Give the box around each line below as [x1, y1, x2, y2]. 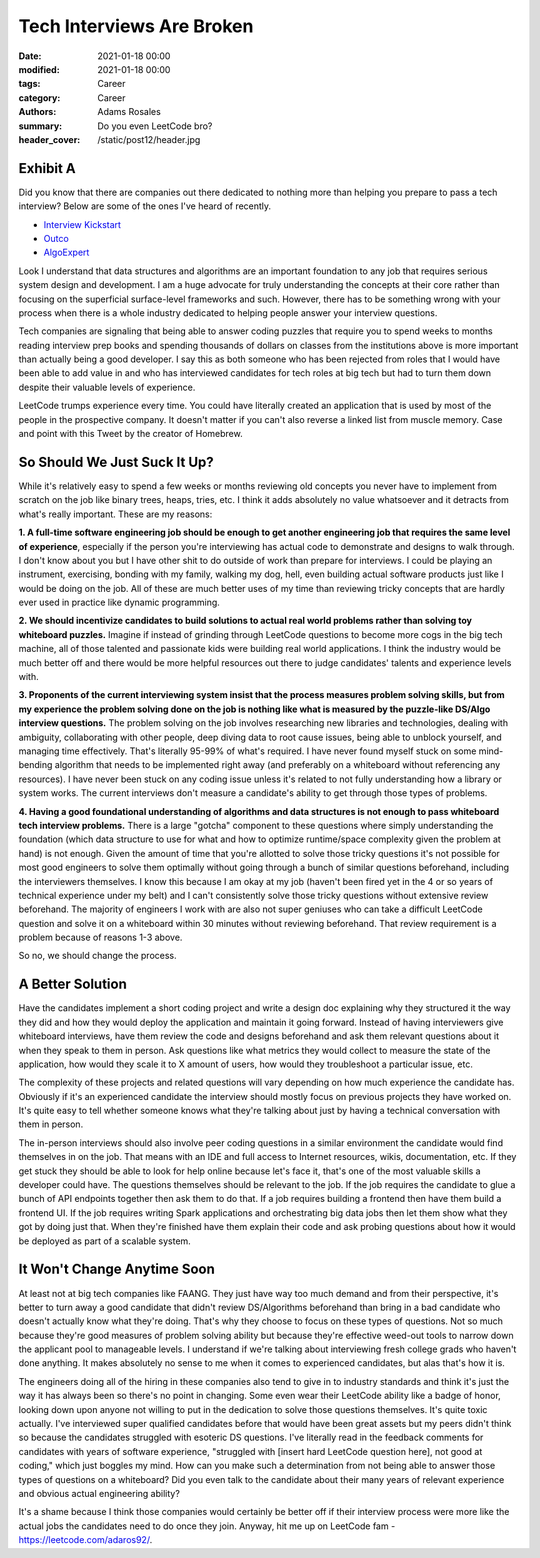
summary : [18, 120, 63, 132]
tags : [18, 78, 41, 90]
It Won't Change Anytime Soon [18, 1261, 215, 1278]
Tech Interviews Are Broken [18, 15, 254, 37]
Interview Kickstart [43, 218, 122, 230]
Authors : [18, 106, 57, 118]
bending [18, 759, 53, 771]
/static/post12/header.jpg [97, 133, 201, 145]
